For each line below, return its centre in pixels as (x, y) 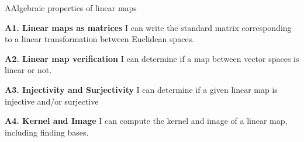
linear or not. (28, 70)
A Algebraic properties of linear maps (71, 8)
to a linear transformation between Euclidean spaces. (100, 39)
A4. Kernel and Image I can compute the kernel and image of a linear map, (146, 121)
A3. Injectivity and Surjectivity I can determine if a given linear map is (141, 89)
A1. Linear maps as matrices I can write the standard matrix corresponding (148, 27)
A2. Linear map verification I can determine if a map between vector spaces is (152, 58)
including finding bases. (47, 132)
